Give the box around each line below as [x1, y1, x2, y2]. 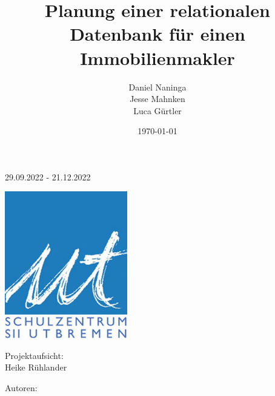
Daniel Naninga [128, 80, 187, 93]
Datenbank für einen [70, 21, 245, 46]
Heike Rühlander [5, 361, 67, 374]
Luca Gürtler [133, 104, 182, 117]
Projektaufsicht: [5, 349, 64, 361]
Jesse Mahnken [130, 92, 185, 105]
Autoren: [5, 381, 38, 394]
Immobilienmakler [80, 45, 235, 70]
